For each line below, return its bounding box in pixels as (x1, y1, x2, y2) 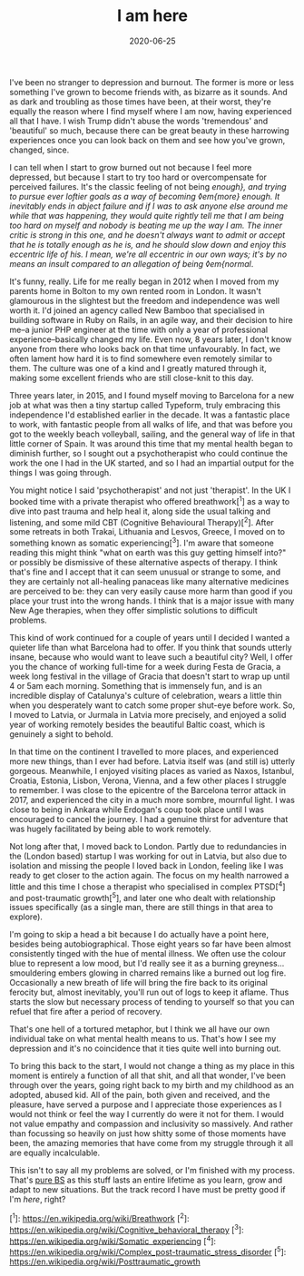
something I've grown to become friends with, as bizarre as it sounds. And (9, 86, 288, 97)
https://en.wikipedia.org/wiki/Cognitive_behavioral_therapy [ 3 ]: (9, 1222, 244, 1235)
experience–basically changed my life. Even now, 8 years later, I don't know (9, 333, 292, 345)
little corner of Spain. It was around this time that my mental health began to (9, 437, 293, 449)
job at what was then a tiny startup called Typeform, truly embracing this (9, 399, 281, 410)
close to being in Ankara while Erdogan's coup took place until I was (9, 804, 265, 815)
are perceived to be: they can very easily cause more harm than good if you (9, 585, 293, 596)
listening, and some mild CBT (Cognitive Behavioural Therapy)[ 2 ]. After (9, 515, 274, 527)
